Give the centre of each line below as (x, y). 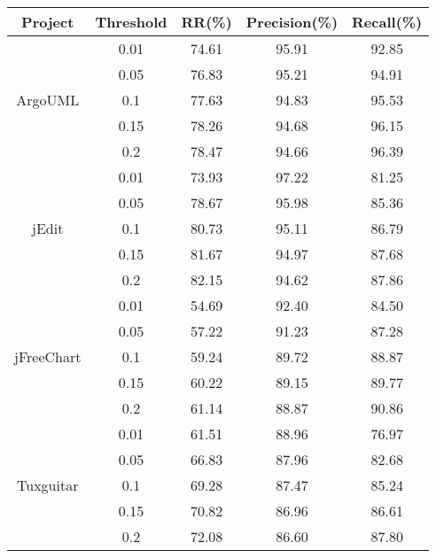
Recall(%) (387, 22)
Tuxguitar (48, 485)
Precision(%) (292, 22)
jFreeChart (48, 356)
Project (48, 22)
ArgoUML (48, 100)
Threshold (131, 22)
